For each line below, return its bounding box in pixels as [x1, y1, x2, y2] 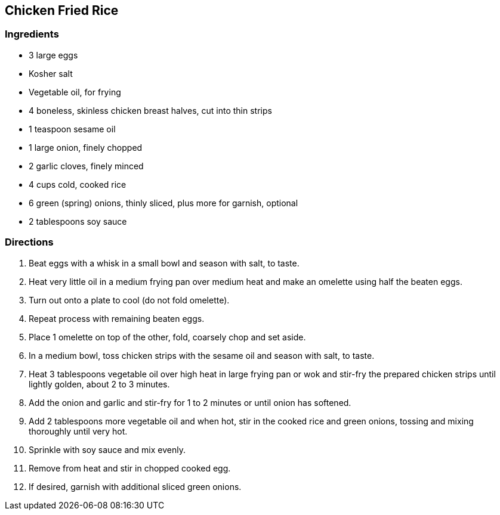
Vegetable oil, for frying [29, 86, 121, 97]
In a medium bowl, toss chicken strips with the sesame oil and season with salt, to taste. [29, 350, 375, 361]
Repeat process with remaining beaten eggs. [29, 313, 205, 324]
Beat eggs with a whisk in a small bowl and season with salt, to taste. [29, 257, 300, 268]
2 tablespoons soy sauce [29, 216, 127, 227]
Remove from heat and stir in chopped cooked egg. [29, 463, 231, 473]
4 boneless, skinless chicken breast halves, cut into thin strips [29, 105, 272, 116]
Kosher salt [29, 68, 73, 79]
